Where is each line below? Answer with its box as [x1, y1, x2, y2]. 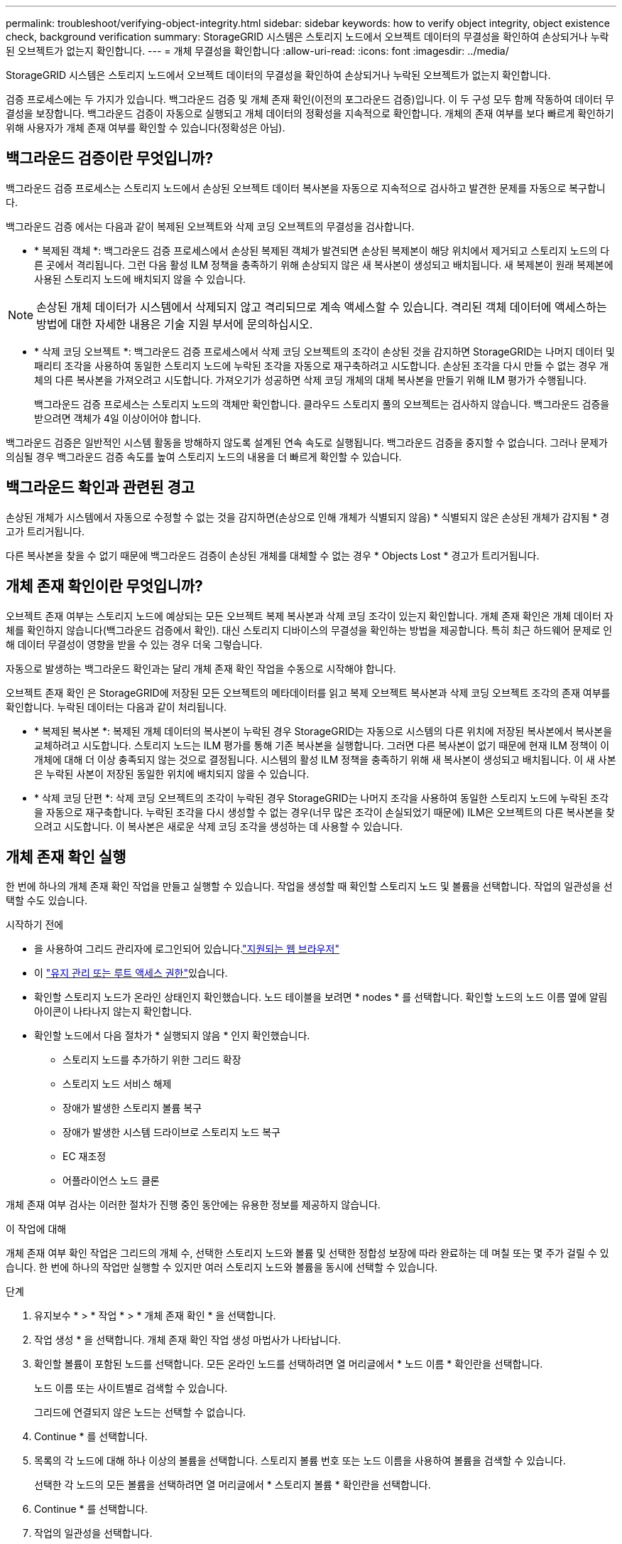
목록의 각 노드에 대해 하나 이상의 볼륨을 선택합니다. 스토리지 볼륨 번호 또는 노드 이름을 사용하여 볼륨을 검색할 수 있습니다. [34, 1454, 566, 1467]
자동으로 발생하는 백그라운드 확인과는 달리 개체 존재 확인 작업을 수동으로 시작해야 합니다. [6, 662, 396, 675]
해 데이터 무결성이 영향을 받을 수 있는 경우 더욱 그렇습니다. [6, 638, 263, 650]
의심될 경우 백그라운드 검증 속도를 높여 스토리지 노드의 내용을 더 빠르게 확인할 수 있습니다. [6, 450, 402, 463]
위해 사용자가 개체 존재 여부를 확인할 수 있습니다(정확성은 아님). [6, 122, 285, 134]
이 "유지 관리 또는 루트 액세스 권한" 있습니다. [34, 967, 228, 980]
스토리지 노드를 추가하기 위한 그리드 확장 [62, 1054, 241, 1066]
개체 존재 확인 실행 [6, 847, 126, 866]
